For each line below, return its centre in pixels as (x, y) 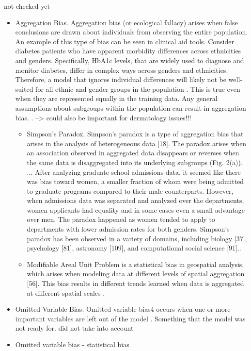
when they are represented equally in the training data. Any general (116, 98)
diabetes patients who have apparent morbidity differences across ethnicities (128, 51)
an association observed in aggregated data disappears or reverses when (133, 153)
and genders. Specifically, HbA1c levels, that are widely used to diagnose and (130, 60)
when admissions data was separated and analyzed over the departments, (135, 200)
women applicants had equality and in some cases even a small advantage (136, 209)
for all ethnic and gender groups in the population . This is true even (138, 89)
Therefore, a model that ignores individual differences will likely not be (121, 79)
